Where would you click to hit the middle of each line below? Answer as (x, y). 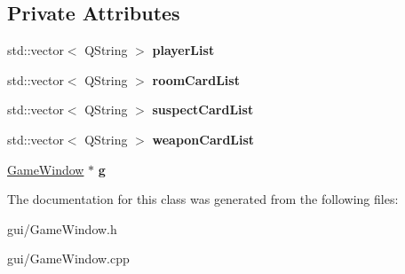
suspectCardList (203, 110)
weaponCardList (203, 139)
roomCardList (196, 79)
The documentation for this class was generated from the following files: (203, 199)
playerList (183, 50)
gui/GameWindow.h (62, 228)
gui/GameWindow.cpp (68, 258)
